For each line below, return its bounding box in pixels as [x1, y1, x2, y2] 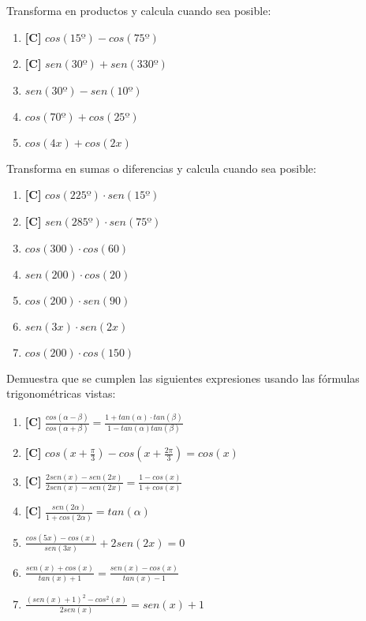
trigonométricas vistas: [6, 385, 116, 402]
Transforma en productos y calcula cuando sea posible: [6, 2, 271, 18]
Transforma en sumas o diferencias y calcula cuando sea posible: [6, 159, 316, 176]
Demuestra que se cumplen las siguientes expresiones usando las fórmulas [6, 369, 360, 386]
